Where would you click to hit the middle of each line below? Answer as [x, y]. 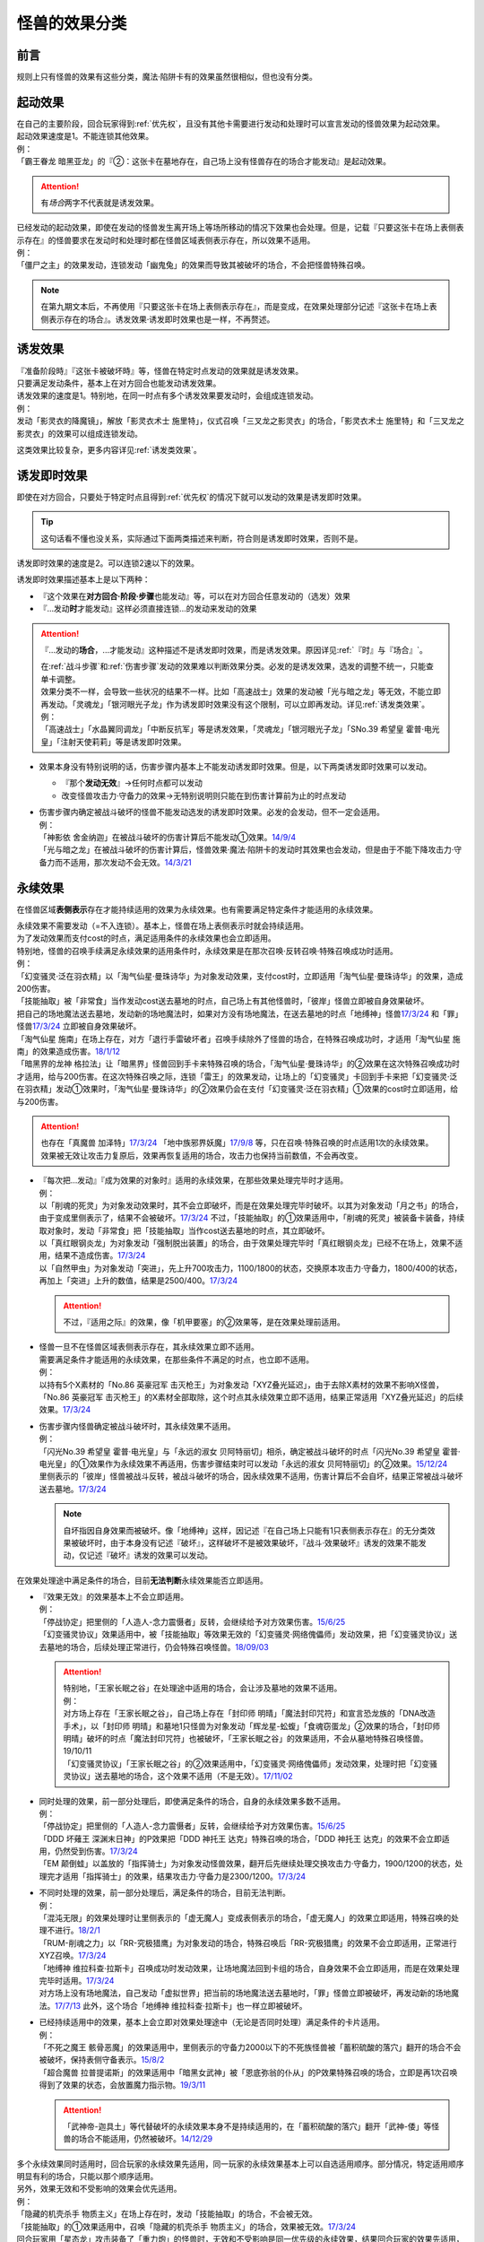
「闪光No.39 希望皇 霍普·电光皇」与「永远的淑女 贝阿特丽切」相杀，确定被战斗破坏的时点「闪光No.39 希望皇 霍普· [250, 1451]
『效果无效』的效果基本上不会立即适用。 [113, 1597]
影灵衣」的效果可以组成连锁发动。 [79, 433]
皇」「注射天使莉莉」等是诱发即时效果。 [113, 742]
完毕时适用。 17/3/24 [77, 1981]
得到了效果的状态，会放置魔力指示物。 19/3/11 [122, 2085]
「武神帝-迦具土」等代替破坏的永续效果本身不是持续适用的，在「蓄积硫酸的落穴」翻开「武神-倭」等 [247, 2126]
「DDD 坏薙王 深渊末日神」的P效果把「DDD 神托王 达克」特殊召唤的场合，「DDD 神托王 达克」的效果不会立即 [241, 1838]
